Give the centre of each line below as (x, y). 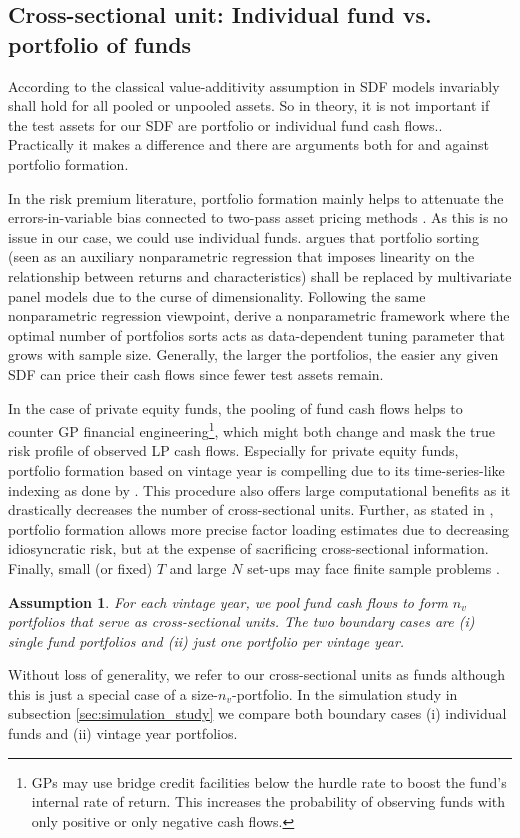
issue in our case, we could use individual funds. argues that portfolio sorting (243, 236)
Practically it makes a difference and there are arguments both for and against (248, 144)
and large (198, 567)
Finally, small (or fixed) (80, 567)
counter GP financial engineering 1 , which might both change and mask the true (252, 429)
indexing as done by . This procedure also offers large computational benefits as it (259, 489)
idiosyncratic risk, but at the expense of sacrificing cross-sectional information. (248, 548)
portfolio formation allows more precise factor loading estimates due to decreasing (259, 528)
